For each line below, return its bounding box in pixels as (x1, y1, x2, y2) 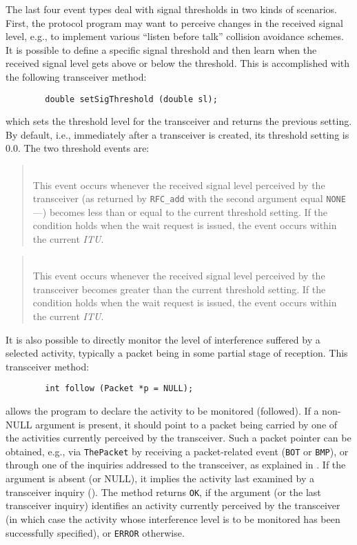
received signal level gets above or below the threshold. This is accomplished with (6, 56, 350, 70)
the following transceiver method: (6, 69, 147, 83)
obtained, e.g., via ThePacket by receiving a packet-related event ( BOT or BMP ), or (6, 444, 349, 458)
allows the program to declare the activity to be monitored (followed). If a (6, 404, 319, 418)
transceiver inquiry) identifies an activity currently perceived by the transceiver (6, 498, 340, 513)
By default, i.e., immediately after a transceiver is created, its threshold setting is (6, 127, 349, 141)
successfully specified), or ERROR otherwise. (6, 525, 185, 539)
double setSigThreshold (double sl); (45, 94, 218, 104)
